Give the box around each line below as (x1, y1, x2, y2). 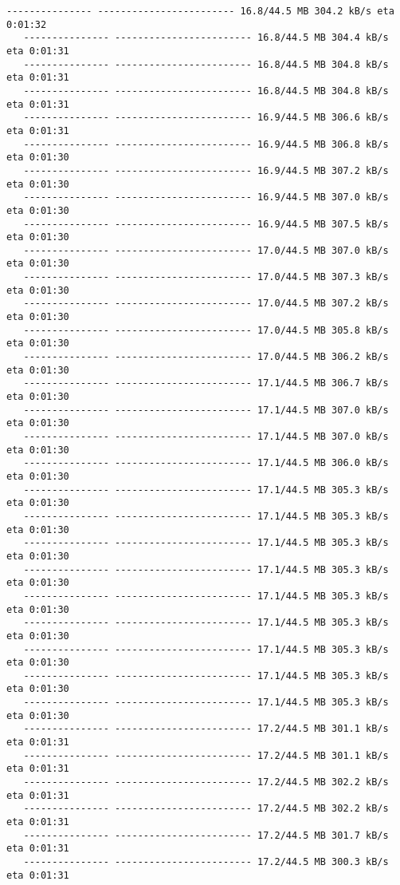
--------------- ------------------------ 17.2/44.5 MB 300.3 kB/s (23, 856, 389, 867)
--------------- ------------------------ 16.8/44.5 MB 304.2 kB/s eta (6, 6, 394, 17)
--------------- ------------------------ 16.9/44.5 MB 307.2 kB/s (23, 164, 389, 176)
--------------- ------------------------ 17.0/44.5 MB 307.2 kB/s (23, 298, 389, 310)
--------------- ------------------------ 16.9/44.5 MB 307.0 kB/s (23, 192, 389, 203)
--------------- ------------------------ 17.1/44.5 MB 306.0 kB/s (23, 457, 389, 469)
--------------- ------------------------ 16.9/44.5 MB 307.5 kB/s (23, 218, 389, 230)
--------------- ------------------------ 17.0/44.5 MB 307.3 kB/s (23, 271, 389, 283)
